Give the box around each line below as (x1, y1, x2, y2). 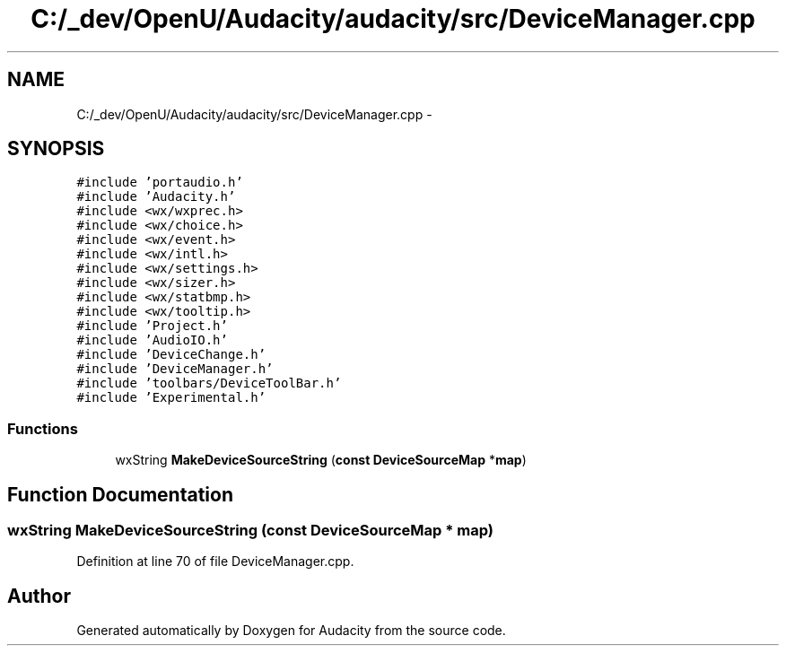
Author (7, 584, 71, 607)
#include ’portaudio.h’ (76, 175, 243, 190)
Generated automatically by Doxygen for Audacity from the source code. (76, 623, 506, 639)
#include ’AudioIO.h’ (76, 333, 228, 348)
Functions (7, 419, 78, 438)
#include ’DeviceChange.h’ (76, 347, 266, 362)
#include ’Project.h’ (76, 318, 228, 334)
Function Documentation (7, 483, 233, 506)
